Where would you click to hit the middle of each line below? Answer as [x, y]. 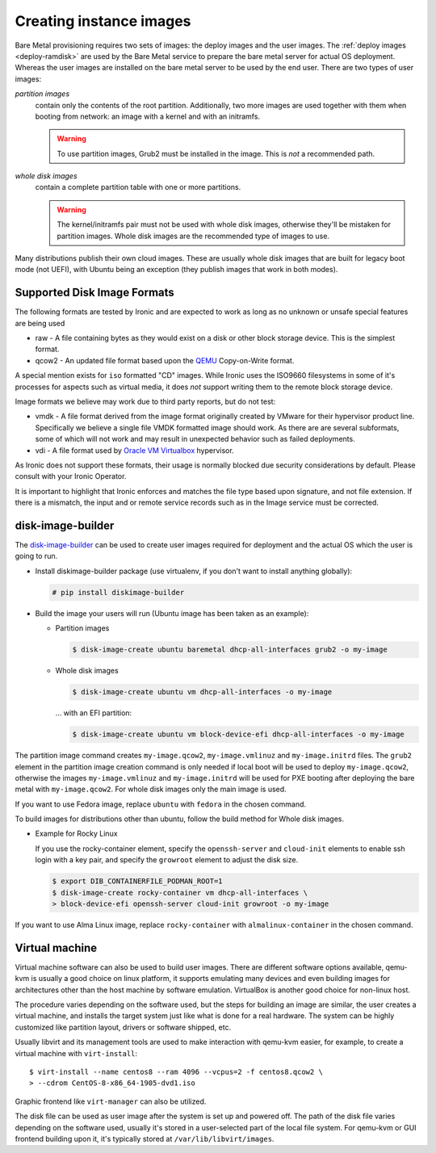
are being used [40, 323]
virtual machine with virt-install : [76, 1053]
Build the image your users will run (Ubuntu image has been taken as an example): [172, 613]
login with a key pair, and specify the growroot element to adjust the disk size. [167, 860]
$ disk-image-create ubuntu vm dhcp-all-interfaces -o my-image [202, 692]
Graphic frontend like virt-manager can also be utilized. [111, 1101]
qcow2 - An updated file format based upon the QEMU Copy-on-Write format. [165, 360]
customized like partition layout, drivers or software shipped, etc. [123, 1027]
